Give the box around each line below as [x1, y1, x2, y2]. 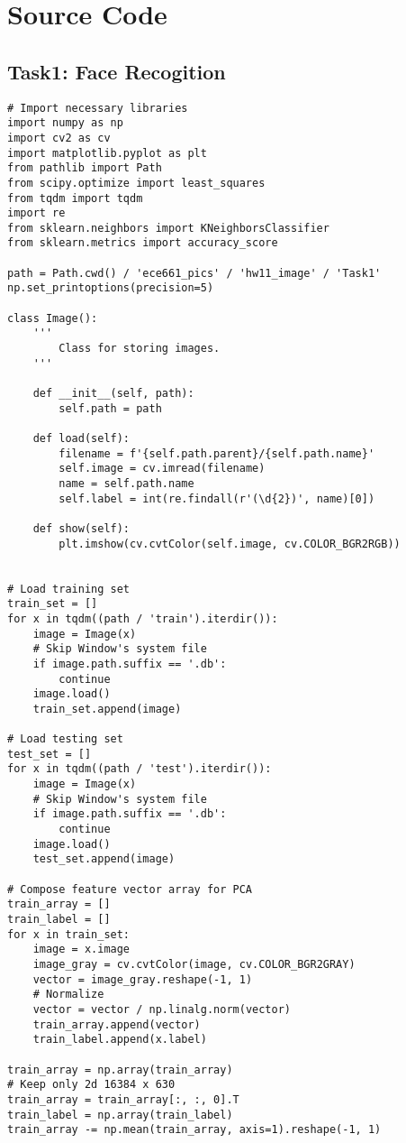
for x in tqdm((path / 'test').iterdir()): [7, 762, 272, 776]
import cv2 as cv [7, 131, 111, 144]
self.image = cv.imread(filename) [59, 462, 266, 475]
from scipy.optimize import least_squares [7, 176, 266, 189]
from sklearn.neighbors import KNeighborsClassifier [7, 221, 329, 235]
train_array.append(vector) [32, 1018, 201, 1031]
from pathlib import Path [7, 161, 162, 175]
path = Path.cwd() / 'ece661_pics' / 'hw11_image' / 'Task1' [7, 266, 382, 280]
